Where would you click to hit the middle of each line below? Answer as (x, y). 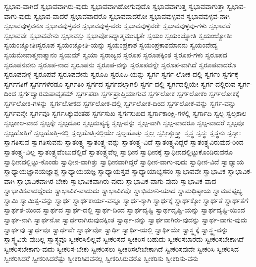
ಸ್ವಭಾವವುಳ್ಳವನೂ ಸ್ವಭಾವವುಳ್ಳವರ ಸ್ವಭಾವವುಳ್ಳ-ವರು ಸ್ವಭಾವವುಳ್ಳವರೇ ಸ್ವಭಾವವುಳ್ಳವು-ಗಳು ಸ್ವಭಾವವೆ (117, 26)
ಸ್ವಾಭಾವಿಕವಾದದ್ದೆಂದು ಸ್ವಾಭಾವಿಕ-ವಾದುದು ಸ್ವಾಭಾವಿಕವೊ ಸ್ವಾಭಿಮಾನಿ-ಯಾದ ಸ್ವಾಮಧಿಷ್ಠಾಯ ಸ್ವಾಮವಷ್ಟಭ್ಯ (123, 190)
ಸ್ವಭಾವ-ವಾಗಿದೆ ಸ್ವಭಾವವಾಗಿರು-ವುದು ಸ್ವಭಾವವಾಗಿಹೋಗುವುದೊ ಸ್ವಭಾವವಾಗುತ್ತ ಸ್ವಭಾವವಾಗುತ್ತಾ (114, 6)
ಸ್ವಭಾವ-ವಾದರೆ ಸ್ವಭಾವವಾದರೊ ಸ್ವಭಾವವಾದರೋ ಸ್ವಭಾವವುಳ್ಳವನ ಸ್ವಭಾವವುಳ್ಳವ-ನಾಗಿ (132, 16)
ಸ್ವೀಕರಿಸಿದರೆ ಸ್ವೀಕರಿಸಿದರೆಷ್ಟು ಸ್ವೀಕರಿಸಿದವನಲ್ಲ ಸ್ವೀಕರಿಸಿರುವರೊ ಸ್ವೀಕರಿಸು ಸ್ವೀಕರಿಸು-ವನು (101, 258)
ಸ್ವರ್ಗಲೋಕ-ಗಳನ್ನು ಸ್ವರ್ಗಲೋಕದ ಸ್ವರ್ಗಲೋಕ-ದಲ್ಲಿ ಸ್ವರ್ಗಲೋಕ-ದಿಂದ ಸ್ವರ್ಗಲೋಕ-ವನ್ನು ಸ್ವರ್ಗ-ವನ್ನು (120, 103)
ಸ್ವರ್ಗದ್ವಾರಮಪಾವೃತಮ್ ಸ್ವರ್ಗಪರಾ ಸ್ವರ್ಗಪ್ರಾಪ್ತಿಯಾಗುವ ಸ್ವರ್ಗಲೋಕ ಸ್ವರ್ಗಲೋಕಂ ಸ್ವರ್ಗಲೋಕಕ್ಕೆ (129, 93)
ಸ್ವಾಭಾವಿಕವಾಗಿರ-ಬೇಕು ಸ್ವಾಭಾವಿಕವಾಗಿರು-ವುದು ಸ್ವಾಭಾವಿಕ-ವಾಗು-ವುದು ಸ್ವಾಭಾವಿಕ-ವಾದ (117, 181)
